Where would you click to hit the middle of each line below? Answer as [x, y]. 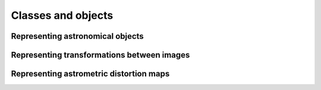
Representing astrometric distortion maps [90, 74]
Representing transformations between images [100, 55]
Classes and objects [62, 15]
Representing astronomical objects [77, 36]
